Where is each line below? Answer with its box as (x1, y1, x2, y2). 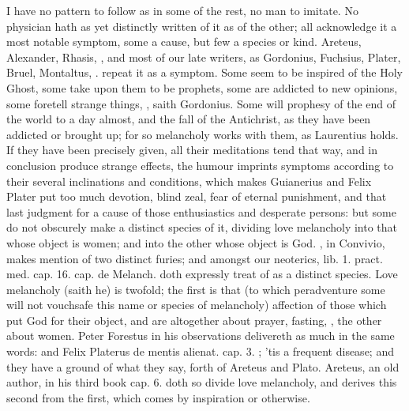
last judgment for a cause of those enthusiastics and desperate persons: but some (6, 203, 396, 220)
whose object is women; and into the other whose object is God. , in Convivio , (6, 234, 385, 251)
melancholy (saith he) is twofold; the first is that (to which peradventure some (6, 281, 385, 297)
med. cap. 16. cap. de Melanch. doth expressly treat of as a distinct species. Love (6, 266, 398, 282)
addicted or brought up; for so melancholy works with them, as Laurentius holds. (6, 126, 399, 142)
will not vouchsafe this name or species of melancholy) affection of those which (6, 296, 387, 313)
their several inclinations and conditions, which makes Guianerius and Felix (6, 172, 372, 189)
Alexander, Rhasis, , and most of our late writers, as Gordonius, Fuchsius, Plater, (6, 48, 401, 65)
